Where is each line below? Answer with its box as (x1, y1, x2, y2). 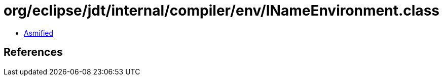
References (4, 46, 63, 59)
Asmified (24, 28, 54, 37)
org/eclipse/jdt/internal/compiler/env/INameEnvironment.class (4, 2, 439, 19)
